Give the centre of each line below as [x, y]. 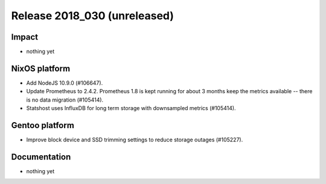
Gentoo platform [43, 125]
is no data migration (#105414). [65, 100]
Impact [25, 37]
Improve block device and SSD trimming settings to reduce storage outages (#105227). [135, 140]
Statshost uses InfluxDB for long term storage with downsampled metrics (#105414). [131, 108]
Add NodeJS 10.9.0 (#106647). [65, 83]
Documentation [41, 157]
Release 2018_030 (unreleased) [93, 16]
